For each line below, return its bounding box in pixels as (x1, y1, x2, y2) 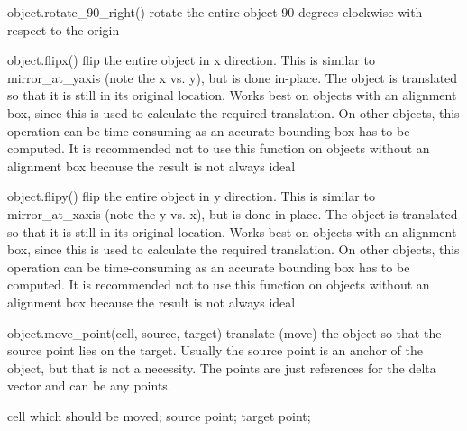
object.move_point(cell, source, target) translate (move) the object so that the (7, 323, 442, 342)
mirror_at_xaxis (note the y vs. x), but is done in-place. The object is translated (7, 204, 458, 223)
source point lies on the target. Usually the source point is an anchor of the (7, 341, 423, 360)
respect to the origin (7, 20, 120, 39)
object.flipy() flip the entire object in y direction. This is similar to (7, 187, 375, 206)
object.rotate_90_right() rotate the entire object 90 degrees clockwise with (7, 3, 423, 21)
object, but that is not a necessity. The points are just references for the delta (7, 358, 436, 377)
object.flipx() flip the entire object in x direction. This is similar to (7, 50, 375, 69)
